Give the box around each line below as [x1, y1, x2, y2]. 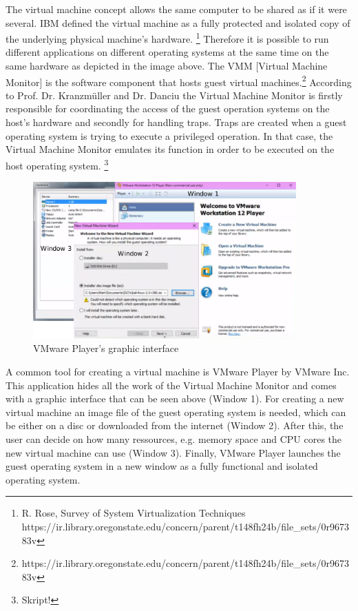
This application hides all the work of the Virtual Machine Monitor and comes [6, 377, 337, 392]
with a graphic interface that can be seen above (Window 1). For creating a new [6, 391, 344, 406]
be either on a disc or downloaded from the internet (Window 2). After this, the [6, 418, 344, 433]
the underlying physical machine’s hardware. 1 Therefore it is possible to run [6, 30, 329, 45]
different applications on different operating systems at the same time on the [6, 45, 329, 59]
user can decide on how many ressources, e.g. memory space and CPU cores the [6, 431, 342, 446]
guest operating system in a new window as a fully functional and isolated [6, 459, 318, 473]
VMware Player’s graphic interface [33, 341, 179, 355]
